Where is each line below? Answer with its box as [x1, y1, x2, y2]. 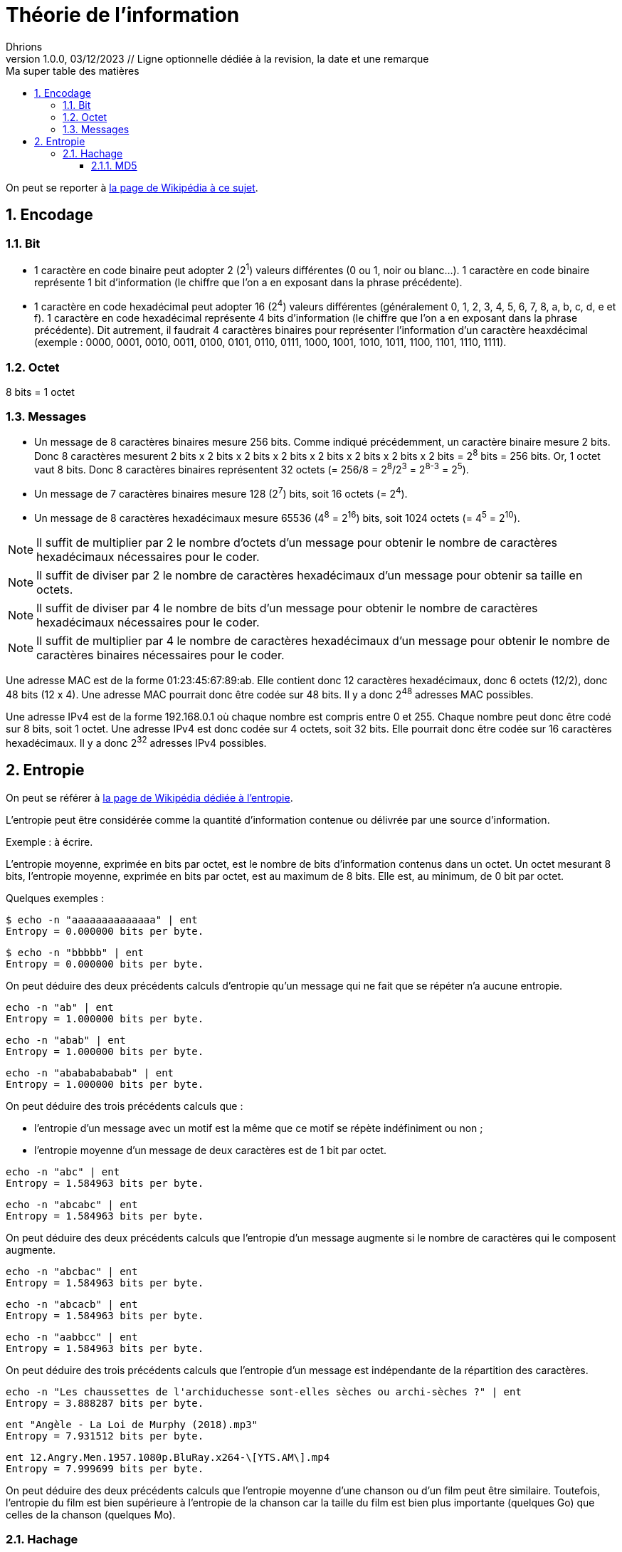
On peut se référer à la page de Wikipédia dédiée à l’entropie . [6, 791, 293, 804]
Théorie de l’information [6, 3, 240, 27]
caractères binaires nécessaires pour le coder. [36, 648, 285, 663]
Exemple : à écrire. [6, 835, 93, 848]
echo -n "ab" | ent [6, 1001, 114, 1013]
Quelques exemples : [6, 891, 104, 904]
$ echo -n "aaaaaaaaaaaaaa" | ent [6, 913, 198, 926]
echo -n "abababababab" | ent [6, 1066, 174, 1079]
